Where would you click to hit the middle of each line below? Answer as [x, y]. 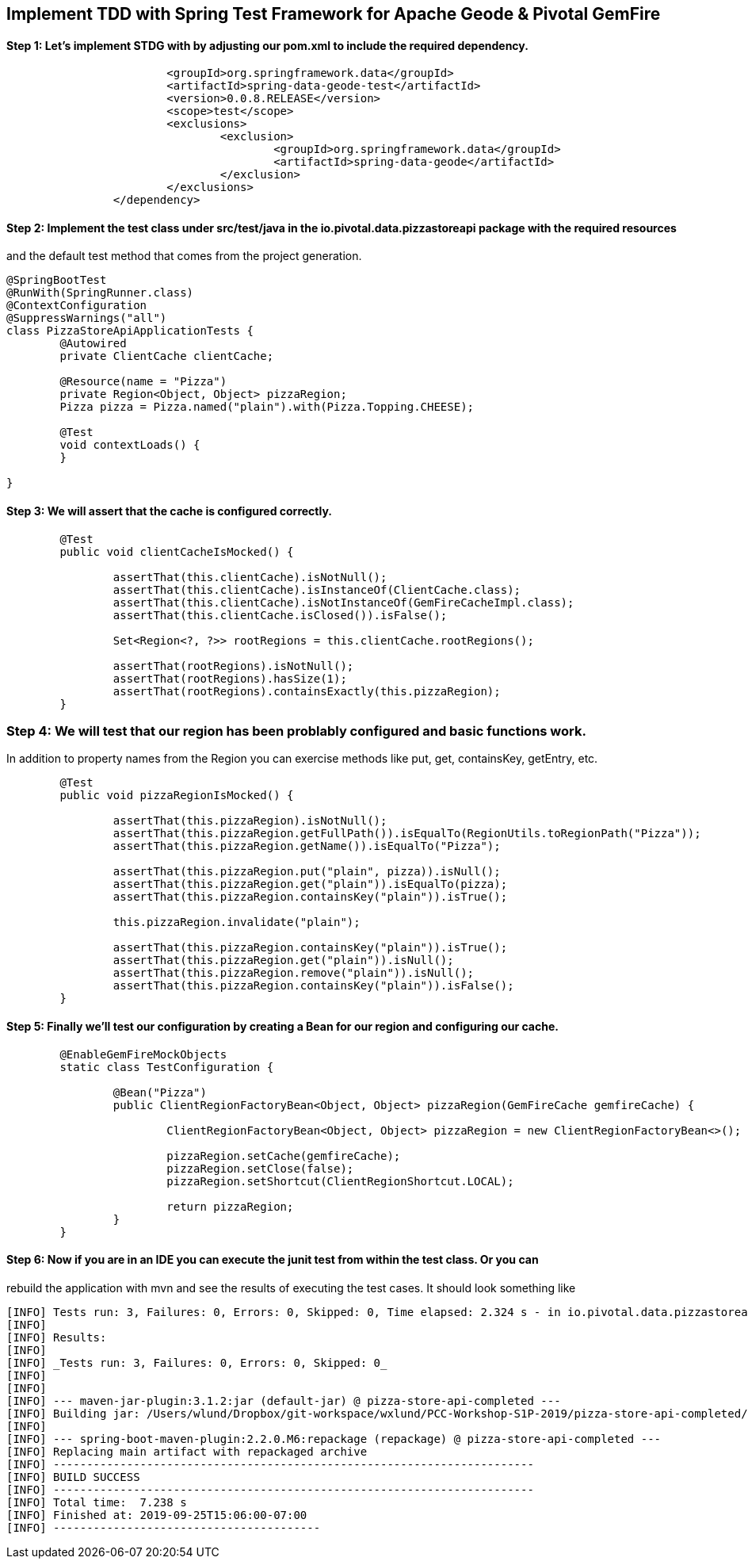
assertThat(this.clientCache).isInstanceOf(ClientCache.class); [317, 589]
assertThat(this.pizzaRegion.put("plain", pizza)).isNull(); [307, 872]
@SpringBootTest [57, 280]
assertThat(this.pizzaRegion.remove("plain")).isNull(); [294, 973]
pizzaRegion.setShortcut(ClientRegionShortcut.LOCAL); [340, 1181]
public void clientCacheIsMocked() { [177, 551]
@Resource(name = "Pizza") [143, 382]
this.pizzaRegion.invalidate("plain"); [237, 922]
